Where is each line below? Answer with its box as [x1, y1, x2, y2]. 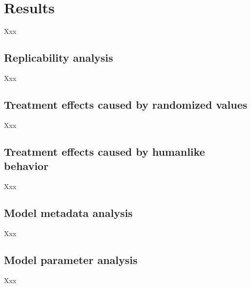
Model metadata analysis [4, 205, 133, 220]
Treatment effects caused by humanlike [4, 143, 205, 159]
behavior [4, 158, 49, 173]
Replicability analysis [4, 50, 113, 65]
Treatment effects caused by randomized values [4, 96, 248, 112]
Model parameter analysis [4, 252, 138, 267]
